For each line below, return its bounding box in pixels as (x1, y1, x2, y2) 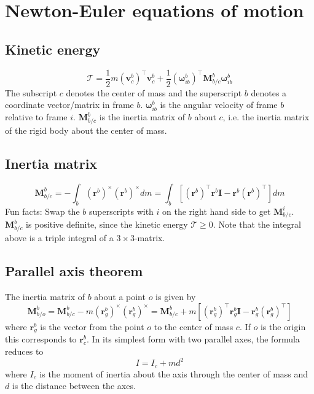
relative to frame (5, 110, 68, 123)
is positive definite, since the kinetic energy (26, 218, 188, 231)
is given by (155, 290, 196, 303)
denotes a (251, 86, 287, 99)
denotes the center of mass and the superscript (66, 86, 242, 99)
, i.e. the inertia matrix (222, 110, 310, 123)
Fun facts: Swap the (5, 204, 80, 217)
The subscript (5, 86, 57, 99)
